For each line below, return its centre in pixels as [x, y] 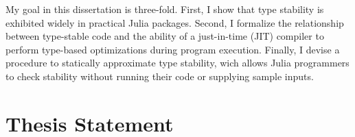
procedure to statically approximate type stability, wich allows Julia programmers [177, 63]
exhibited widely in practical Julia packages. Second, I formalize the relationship [175, 22]
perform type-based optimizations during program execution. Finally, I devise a [173, 49]
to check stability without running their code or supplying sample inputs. [160, 76]
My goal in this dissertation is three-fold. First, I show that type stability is [165, 9]
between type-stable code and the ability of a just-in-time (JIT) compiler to [165, 36]
